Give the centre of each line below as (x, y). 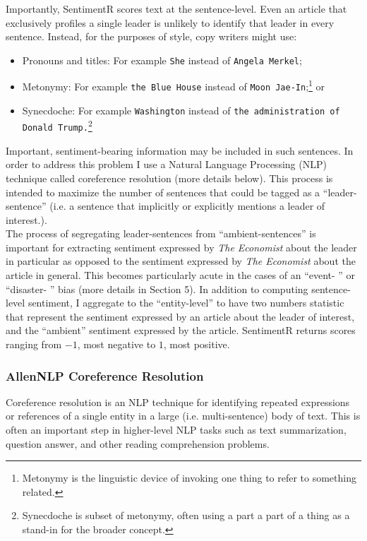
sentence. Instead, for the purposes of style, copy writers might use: (151, 36)
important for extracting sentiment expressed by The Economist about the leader (181, 247)
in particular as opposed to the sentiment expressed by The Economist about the (181, 261)
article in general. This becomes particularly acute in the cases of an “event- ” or (181, 275)
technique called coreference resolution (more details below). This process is (169, 178)
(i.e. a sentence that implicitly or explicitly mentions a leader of (187, 206)
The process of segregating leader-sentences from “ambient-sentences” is (161, 233)
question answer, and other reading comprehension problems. (138, 443)
